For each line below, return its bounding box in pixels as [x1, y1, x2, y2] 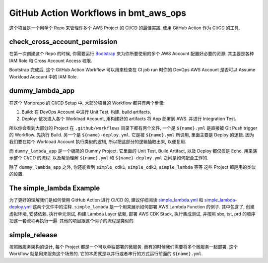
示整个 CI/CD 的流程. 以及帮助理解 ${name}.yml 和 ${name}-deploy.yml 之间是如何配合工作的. [9, 155, 208, 161]
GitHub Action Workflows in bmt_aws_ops [9, 7, 186, 18]
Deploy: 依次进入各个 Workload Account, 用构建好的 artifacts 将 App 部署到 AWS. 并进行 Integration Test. [21, 116, 237, 122]
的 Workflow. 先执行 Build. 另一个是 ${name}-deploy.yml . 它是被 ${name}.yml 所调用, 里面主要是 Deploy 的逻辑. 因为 [9, 132, 254, 138]
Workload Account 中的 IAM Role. [9, 73, 78, 79]
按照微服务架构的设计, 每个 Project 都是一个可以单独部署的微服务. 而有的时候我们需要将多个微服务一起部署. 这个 [9, 244, 238, 250]
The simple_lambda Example [9, 184, 100, 192]
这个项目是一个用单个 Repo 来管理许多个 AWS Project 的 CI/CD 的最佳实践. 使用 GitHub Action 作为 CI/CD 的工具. [9, 25, 241, 31]
